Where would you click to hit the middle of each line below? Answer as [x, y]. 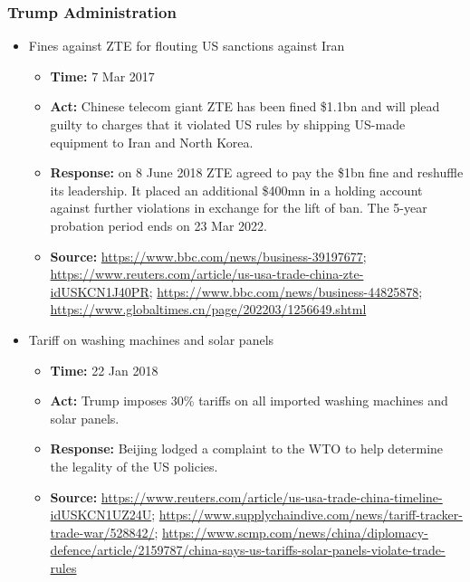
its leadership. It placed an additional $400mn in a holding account [236, 190]
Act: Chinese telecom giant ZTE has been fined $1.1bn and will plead [245, 106]
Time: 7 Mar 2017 [102, 76]
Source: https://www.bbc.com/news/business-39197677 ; [208, 256]
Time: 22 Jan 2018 [104, 370]
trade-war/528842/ [102, 532]
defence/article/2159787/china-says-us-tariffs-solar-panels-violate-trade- [248, 550]
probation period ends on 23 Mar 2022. [158, 225]
